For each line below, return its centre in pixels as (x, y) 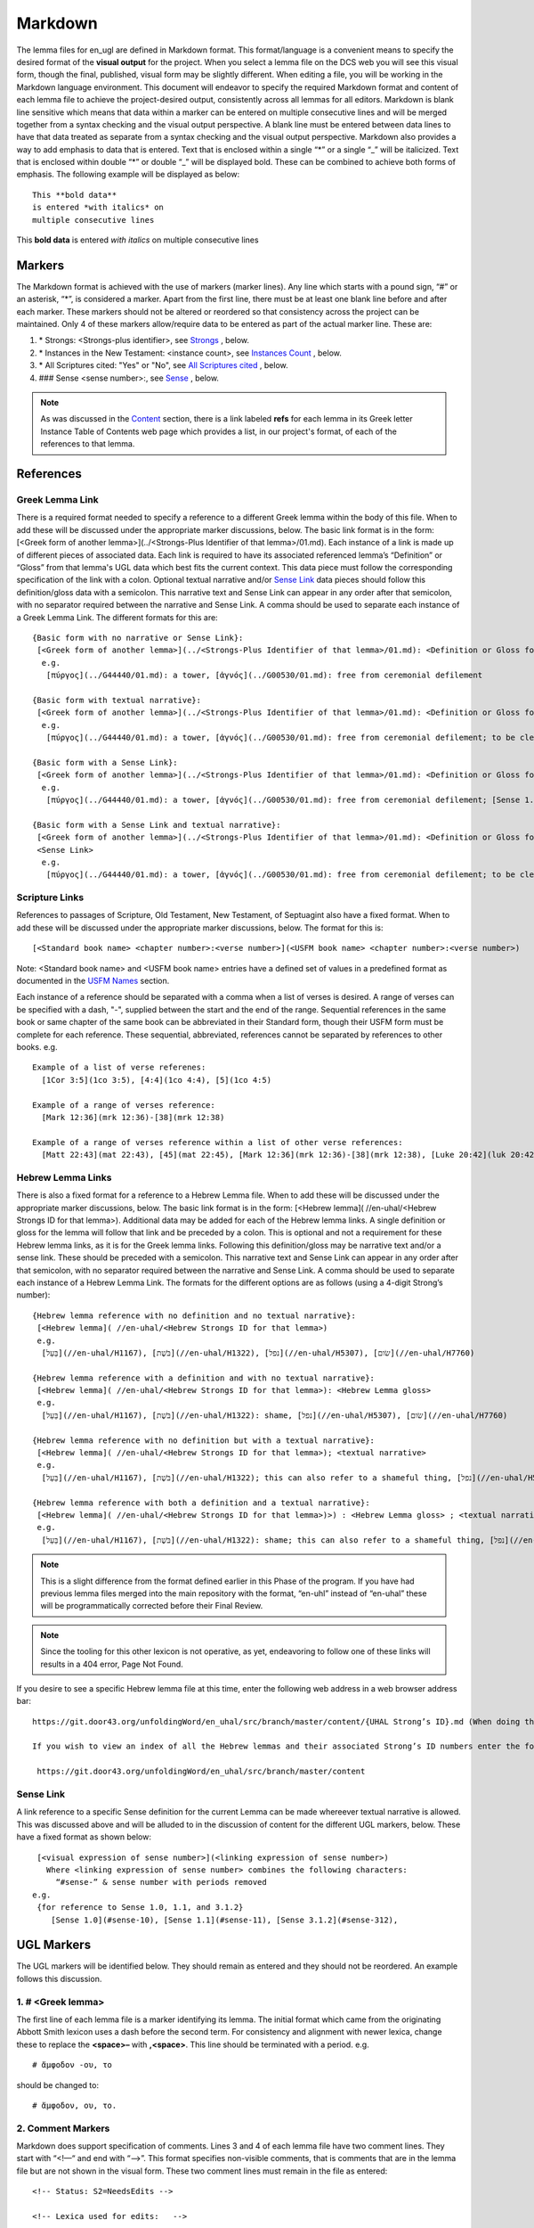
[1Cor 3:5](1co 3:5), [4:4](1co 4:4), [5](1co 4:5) (156, 1080)
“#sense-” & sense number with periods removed (161, 1882)
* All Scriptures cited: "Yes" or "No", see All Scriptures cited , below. (163, 365)
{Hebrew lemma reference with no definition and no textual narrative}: (194, 1315)
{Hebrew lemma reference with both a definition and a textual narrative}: (201, 1503)
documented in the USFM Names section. (93, 981)
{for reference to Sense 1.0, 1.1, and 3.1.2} (140, 1908)
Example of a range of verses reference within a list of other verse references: (218, 1142)
